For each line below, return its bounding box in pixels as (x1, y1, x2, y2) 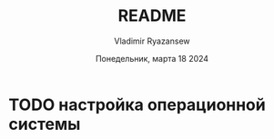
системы (8, 114, 81, 134)
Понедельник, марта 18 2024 (95, 53, 209, 64)
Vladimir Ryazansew (114, 35, 190, 46)
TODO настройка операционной (8, 94, 266, 114)
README (117, 5, 187, 26)
